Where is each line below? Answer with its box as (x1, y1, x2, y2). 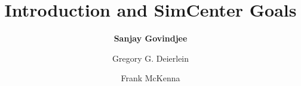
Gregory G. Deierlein (112, 52, 189, 64)
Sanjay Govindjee (113, 32, 188, 44)
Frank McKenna (121, 72, 180, 84)
